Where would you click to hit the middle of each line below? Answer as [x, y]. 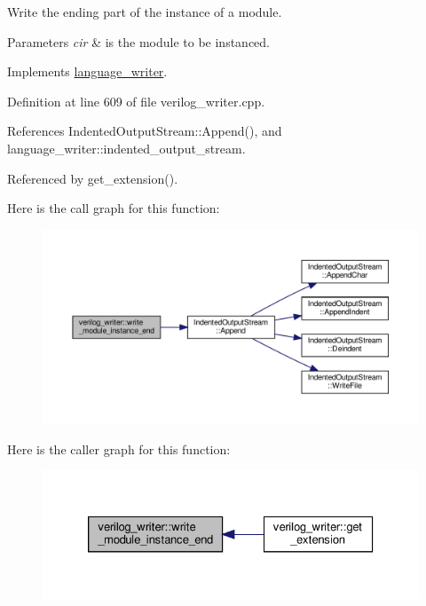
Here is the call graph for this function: [114, 208]
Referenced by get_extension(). [93, 178]
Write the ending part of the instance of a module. [145, 12]
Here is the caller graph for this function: [119, 449]
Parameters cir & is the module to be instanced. [138, 41]
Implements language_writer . [87, 71]
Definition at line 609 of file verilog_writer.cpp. [136, 101]
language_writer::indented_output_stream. [126, 148]
